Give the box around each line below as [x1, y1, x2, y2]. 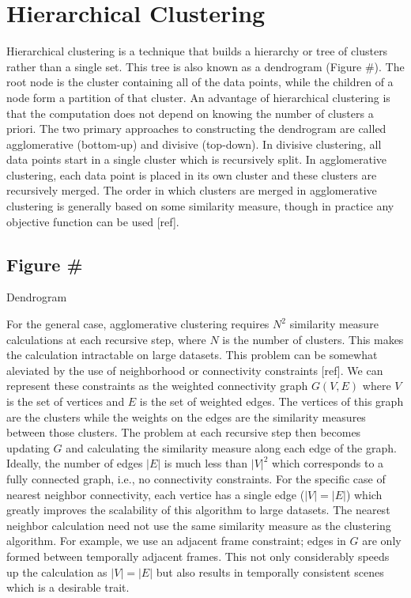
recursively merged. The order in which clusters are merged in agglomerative [6, 182, 377, 199]
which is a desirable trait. [6, 579, 130, 596]
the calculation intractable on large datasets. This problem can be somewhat [6, 346, 378, 363]
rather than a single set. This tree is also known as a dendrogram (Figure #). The [6, 58, 405, 74]
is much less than [164, 455, 248, 471]
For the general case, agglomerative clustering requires [6, 316, 270, 332]
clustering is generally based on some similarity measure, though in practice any [6, 198, 394, 214]
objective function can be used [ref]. [6, 213, 179, 229]
